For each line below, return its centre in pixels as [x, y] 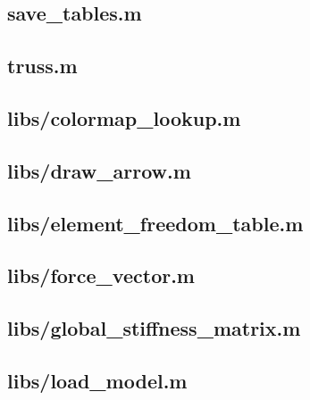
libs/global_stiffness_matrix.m [154, 328]
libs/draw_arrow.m [99, 170]
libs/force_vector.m [101, 275]
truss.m [42, 66]
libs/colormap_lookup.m [124, 117]
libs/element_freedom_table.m [155, 223]
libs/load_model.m [97, 380]
